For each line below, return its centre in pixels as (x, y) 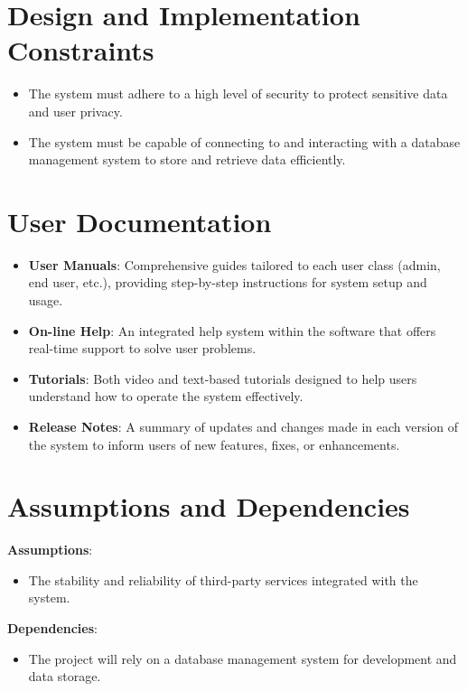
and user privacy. (75, 111)
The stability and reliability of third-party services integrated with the (223, 579)
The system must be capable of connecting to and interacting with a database (244, 141)
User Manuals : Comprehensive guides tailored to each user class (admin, (234, 264)
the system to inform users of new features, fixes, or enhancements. (214, 444)
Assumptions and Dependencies (209, 506)
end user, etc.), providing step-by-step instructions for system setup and (228, 282)
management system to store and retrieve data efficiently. (187, 159)
